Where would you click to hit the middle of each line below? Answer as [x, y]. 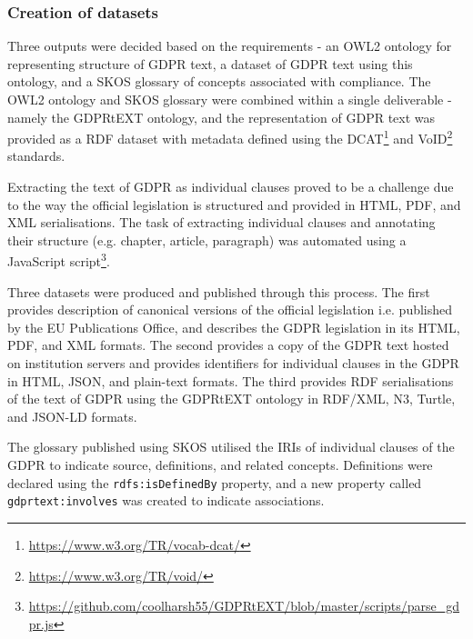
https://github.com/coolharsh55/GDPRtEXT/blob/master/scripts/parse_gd [244, 606]
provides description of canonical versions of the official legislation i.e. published [230, 310]
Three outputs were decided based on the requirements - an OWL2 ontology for [230, 46]
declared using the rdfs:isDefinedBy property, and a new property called [215, 482]
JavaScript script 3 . [59, 260]
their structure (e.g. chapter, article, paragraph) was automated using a [207, 240]
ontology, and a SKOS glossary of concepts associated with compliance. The [219, 81]
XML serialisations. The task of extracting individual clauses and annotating [221, 222]
